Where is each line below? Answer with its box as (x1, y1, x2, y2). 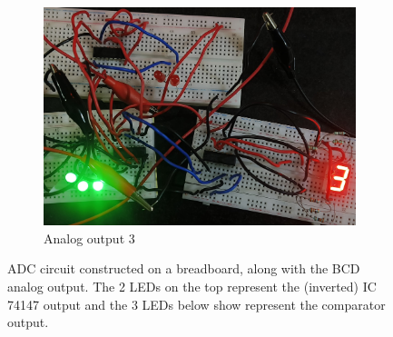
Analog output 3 (44, 228, 135, 247)
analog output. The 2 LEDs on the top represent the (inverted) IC (7, 276, 377, 295)
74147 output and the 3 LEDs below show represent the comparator (7, 294, 386, 313)
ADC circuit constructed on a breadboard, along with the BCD (7, 259, 360, 278)
